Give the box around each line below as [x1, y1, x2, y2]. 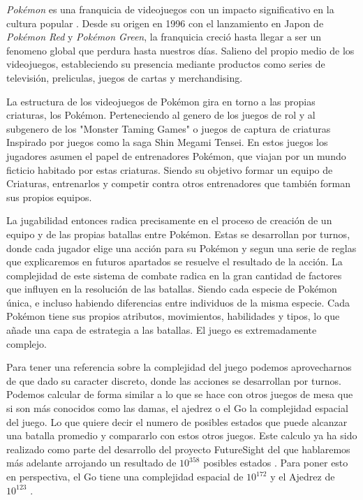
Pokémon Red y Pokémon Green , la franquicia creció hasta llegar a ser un [6, 29, 322, 44]
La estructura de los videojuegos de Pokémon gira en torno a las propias [6, 94, 316, 108]
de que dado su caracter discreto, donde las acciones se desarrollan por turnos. [6, 373, 341, 388]
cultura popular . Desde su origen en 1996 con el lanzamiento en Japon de [6, 15, 324, 30]
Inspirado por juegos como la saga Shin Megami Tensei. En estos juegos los [6, 135, 328, 149]
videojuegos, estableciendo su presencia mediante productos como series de [6, 57, 325, 71]
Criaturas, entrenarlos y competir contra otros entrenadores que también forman [6, 176, 351, 191]
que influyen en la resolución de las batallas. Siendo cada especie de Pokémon [6, 281, 337, 296]
